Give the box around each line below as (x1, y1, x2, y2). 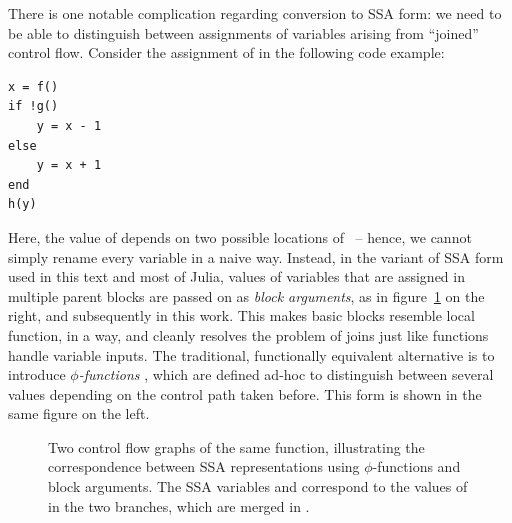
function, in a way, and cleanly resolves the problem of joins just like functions (8, 324, 489, 345)
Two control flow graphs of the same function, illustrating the (48, 436, 425, 457)
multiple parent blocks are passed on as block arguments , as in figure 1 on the (8, 285, 485, 306)
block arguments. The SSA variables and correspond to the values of (48, 476, 468, 497)
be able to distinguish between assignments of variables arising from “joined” (8, 22, 479, 43)
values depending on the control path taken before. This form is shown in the (8, 383, 482, 404)
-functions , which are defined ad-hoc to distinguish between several (78, 364, 494, 385)
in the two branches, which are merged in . (48, 495, 310, 516)
